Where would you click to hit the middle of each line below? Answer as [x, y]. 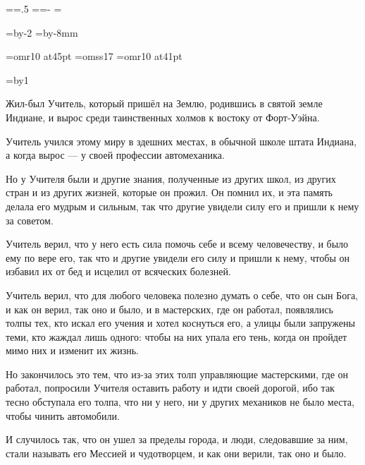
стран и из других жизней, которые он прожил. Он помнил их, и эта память [169, 192]
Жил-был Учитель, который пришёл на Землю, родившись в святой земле [164, 103]
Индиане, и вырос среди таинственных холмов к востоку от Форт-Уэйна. [163, 117]
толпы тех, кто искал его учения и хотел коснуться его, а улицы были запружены [180, 323]
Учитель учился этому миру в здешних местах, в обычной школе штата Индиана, [181, 141]
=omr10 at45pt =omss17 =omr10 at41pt [94, 56]
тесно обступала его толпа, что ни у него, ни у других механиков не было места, [180, 402]
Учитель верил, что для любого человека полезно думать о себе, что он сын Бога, [182, 295]
